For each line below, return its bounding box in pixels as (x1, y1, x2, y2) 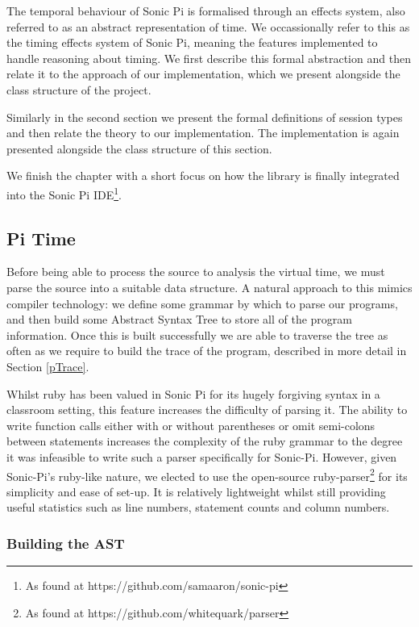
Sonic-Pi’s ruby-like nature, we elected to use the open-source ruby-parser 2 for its (6, 465, 408, 484)
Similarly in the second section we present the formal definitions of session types (6, 108, 403, 125)
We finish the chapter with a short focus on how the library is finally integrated (6, 167, 400, 184)
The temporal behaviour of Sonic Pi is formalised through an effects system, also (6, 2, 405, 19)
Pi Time (6, 225, 76, 250)
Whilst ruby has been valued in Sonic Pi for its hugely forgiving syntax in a (6, 385, 380, 402)
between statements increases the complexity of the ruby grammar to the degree (6, 433, 403, 449)
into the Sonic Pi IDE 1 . (6, 183, 122, 203)
